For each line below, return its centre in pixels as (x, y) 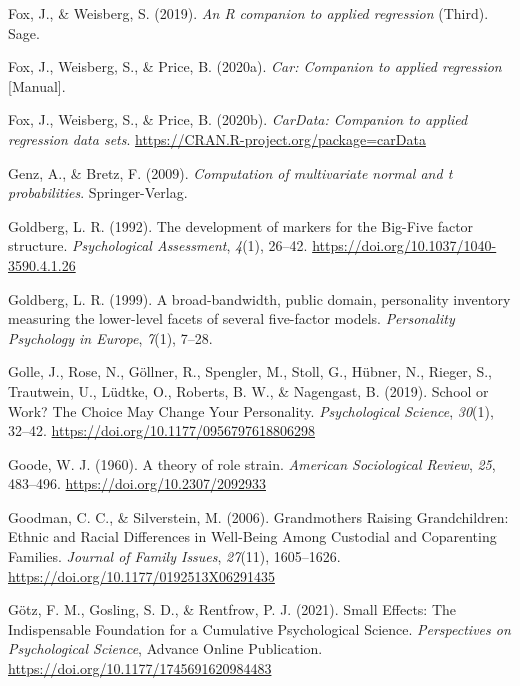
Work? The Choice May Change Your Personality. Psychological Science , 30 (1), (251, 410)
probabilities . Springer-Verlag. (98, 192)
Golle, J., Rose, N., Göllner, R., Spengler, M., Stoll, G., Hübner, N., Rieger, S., (250, 371)
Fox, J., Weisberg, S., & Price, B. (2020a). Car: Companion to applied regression (255, 66)
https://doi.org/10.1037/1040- (404, 245)
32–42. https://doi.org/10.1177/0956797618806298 (161, 430)
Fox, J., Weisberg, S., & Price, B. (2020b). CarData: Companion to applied (238, 119)
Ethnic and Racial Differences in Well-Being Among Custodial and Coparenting (252, 536)
